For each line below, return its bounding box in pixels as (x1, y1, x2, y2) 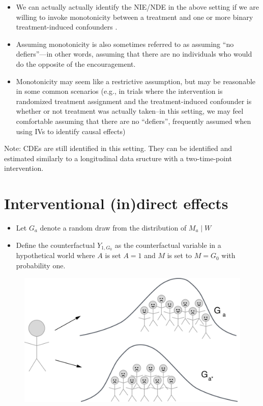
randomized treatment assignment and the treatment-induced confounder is (16, 95, 252, 106)
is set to (167, 250, 192, 261)
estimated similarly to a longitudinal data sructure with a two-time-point (4, 153, 232, 163)
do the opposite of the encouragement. (16, 58, 136, 69)
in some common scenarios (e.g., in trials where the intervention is (16, 86, 223, 96)
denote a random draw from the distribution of (40, 222, 187, 233)
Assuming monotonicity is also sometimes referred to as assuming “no (16, 38, 234, 49)
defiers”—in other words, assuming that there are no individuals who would (16, 48, 252, 59)
